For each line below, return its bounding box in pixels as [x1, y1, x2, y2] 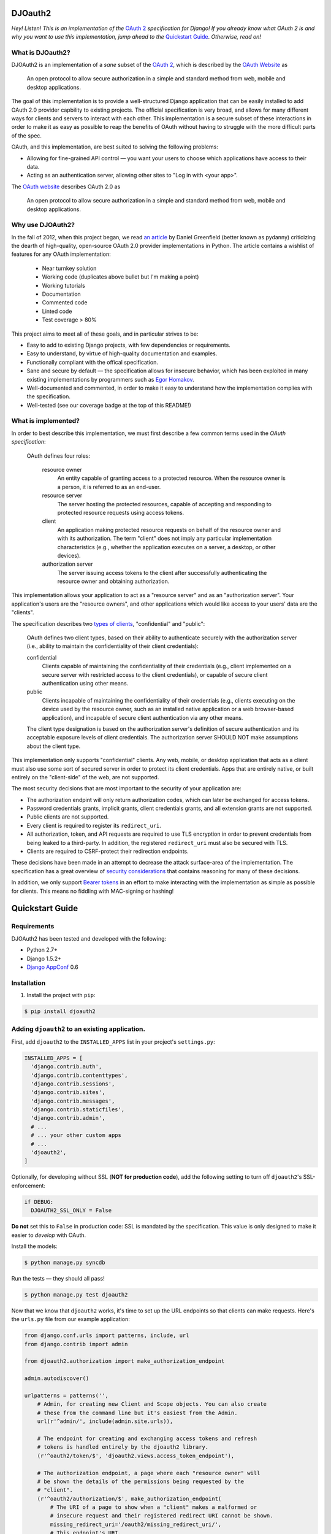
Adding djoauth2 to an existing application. [11, 1025, 145, 1033]
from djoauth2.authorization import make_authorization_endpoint [24, 1358, 225, 1365]
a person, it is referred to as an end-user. [57, 483, 161, 490]
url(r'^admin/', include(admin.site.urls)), [37, 1418, 173, 1425]
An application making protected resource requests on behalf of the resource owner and [57, 526, 281, 533]
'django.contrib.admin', [31, 1114, 105, 1122]
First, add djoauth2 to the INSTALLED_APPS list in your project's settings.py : [11, 1038, 216, 1046]
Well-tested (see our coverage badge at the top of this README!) [26, 401, 191, 409]
